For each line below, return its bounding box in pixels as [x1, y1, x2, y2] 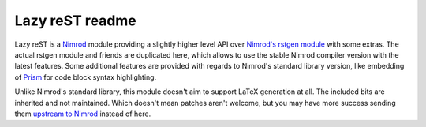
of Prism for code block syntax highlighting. [14, 72, 157, 82]
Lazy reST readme [14, 12, 137, 29]
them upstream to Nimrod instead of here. [14, 109, 151, 118]
